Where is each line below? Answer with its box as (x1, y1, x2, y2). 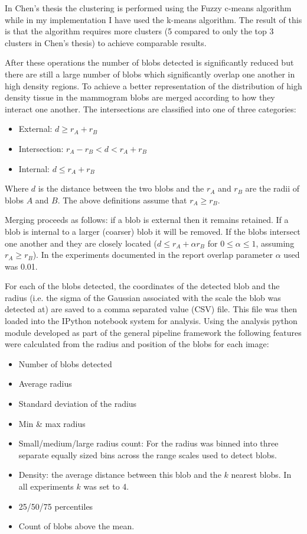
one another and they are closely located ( (5, 237, 157, 249)
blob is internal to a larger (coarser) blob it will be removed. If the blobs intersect (5, 225, 301, 237)
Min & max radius (18, 417, 86, 429)
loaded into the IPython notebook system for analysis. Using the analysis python (5, 315, 298, 327)
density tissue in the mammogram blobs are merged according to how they (5, 91, 275, 103)
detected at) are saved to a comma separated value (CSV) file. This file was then (5, 303, 297, 315)
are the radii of (245, 182, 300, 195)
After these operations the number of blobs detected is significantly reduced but (5, 56, 294, 69)
